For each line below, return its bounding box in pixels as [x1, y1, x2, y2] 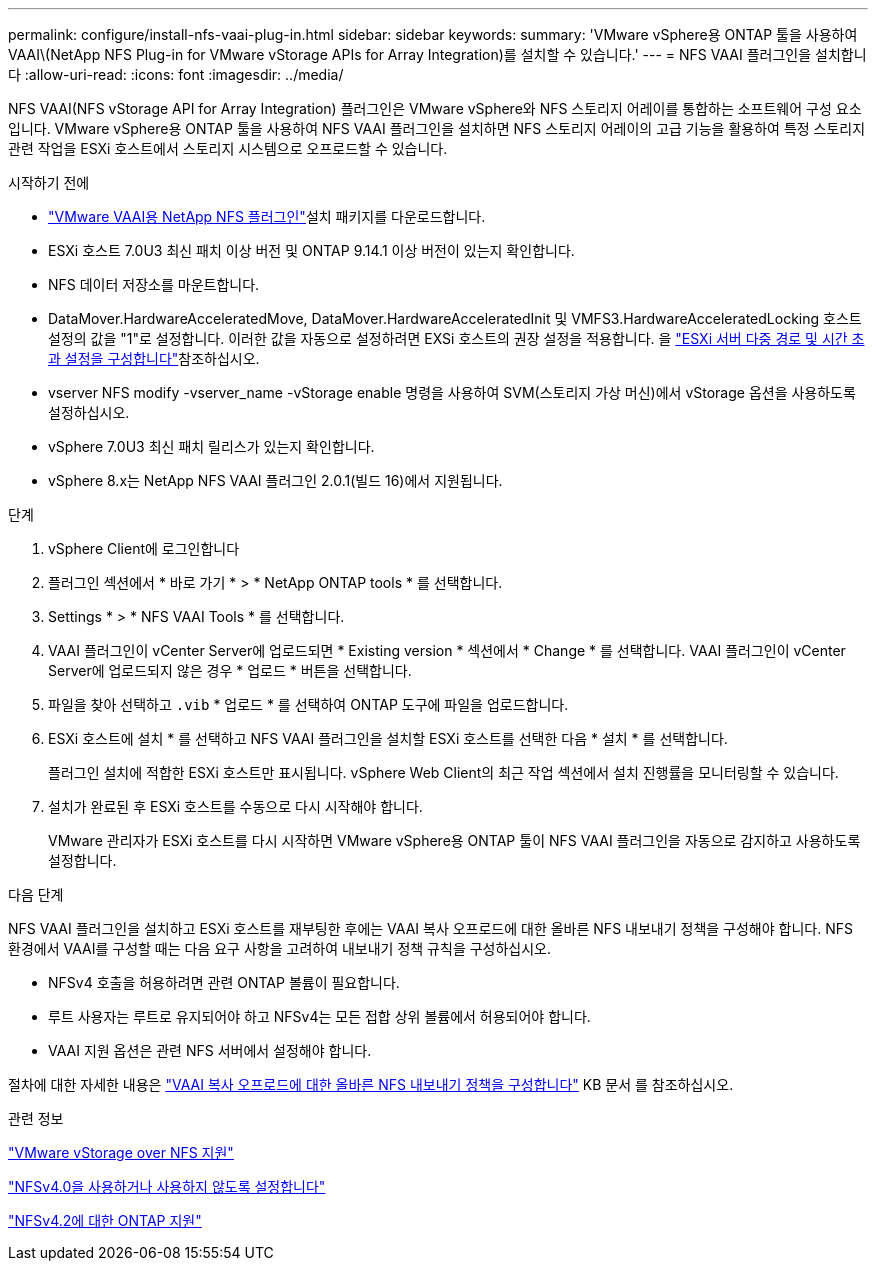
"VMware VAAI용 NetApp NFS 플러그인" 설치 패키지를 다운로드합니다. [48, 208, 486, 225]
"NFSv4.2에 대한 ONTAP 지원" [8, 1212, 202, 1229]
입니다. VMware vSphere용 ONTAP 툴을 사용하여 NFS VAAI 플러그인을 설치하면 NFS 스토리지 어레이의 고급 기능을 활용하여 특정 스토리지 [8, 120, 866, 137]
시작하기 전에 [8, 174, 90, 191]
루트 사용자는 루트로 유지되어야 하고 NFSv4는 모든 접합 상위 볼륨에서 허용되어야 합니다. [48, 1008, 591, 1025]
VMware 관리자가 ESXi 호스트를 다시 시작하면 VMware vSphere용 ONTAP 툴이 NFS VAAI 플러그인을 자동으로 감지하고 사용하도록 [48, 832, 861, 849]
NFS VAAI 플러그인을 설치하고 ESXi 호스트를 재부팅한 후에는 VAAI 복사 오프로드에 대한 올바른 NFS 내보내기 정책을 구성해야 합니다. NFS [8, 920, 853, 937]
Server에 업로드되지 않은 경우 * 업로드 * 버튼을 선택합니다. [48, 662, 412, 679]
